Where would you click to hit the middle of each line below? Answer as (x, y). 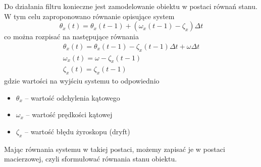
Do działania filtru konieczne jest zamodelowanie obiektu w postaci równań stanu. (131, 6)
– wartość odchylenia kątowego (72, 97)
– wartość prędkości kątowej (69, 114)
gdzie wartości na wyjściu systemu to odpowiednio (82, 81)
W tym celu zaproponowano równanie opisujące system (89, 16)
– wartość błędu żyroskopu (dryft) (77, 132)
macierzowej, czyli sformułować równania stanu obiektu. (91, 159)
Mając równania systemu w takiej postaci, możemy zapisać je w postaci (115, 149)
